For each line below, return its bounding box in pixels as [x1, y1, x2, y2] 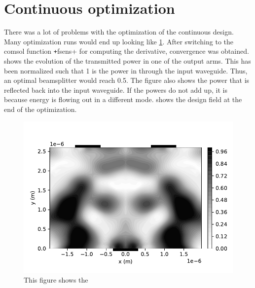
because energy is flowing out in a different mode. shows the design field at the [4, 94, 242, 105]
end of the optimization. [4, 104, 77, 114]
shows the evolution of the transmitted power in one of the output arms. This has [4, 55, 251, 66]
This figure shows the [24, 275, 88, 285]
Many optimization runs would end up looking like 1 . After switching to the [4, 36, 234, 46]
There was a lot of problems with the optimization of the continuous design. [4, 27, 234, 37]
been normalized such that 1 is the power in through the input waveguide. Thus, [4, 65, 248, 75]
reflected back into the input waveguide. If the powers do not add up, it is [4, 84, 227, 95]
